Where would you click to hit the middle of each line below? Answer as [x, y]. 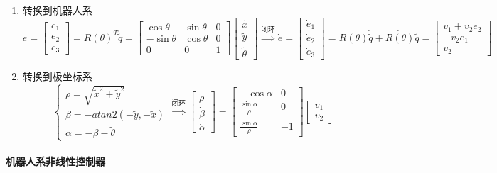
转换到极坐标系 [57, 76]
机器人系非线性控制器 [55, 161]
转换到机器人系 [57, 10]
